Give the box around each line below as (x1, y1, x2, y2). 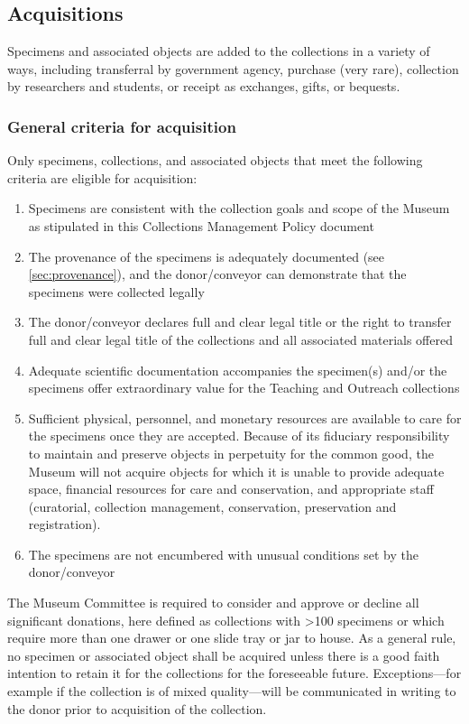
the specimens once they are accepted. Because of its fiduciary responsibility (28, 426, 450, 445)
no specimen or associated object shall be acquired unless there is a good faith (7, 645, 440, 664)
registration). (28, 515, 101, 534)
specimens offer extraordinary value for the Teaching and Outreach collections (28, 378, 460, 397)
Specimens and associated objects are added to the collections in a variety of (7, 42, 430, 60)
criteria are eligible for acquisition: (7, 168, 198, 187)
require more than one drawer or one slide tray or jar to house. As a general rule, (7, 628, 456, 647)
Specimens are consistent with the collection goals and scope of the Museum (28, 199, 450, 218)
